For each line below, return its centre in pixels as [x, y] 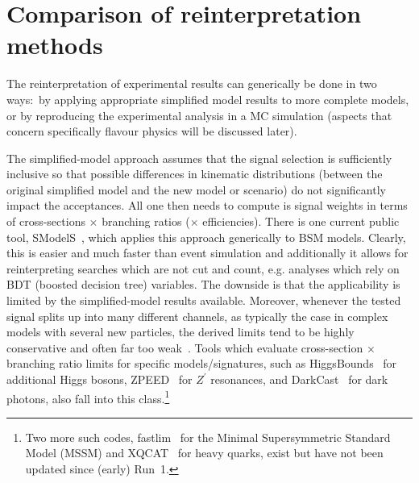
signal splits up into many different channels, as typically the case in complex [197, 316]
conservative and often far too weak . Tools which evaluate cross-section [185, 347]
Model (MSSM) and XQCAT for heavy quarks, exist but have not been [204, 453]
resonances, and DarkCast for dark [299, 379]
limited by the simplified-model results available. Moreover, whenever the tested [204, 300]
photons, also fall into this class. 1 [88, 397]
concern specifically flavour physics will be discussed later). [152, 131]
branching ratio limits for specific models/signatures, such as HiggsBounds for [202, 363]
